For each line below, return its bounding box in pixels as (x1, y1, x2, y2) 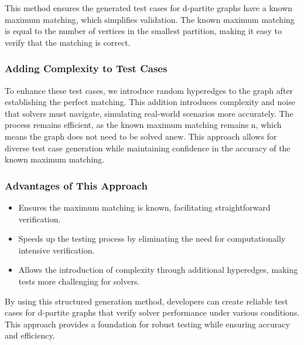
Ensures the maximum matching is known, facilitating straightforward (18, 201, 271, 213)
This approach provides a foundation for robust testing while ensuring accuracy (5, 317, 290, 330)
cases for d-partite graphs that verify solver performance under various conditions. (5, 306, 300, 319)
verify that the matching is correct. (5, 36, 131, 48)
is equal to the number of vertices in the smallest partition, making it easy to (5, 25, 282, 37)
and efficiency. (5, 329, 55, 341)
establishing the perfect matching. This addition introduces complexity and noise (5, 96, 295, 108)
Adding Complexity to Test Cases (5, 61, 168, 76)
